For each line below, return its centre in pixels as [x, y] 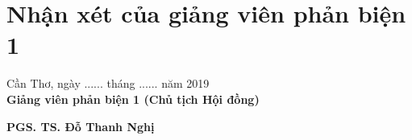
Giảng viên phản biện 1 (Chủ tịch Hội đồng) [133, 99]
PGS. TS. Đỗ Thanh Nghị [81, 126]
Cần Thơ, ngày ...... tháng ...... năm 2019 [108, 83]
